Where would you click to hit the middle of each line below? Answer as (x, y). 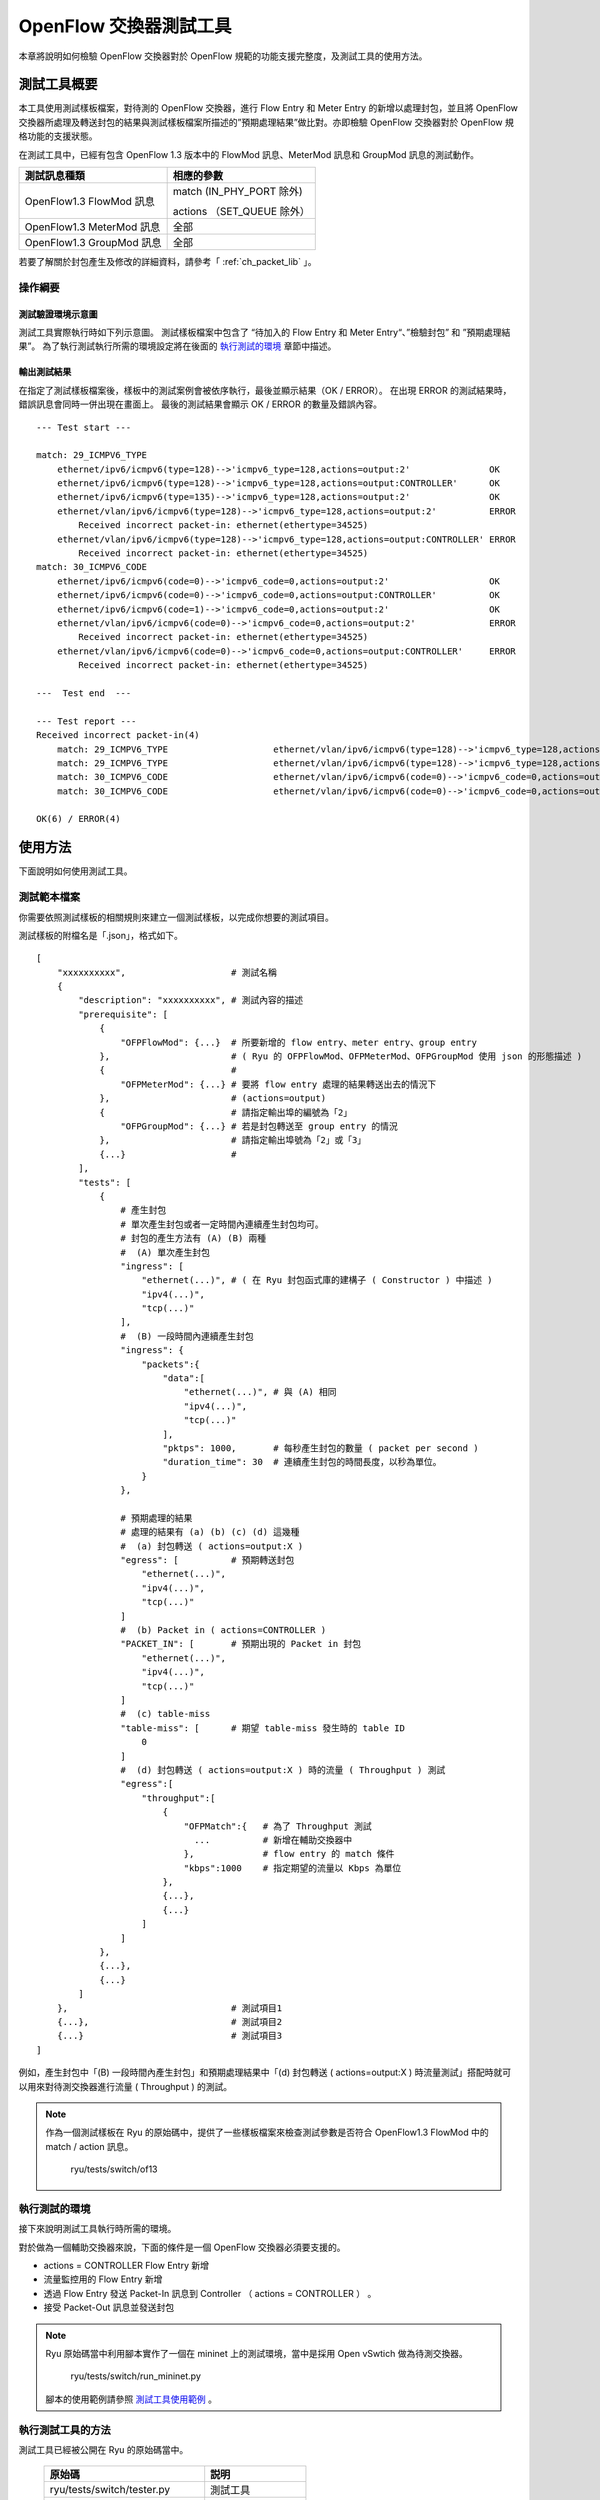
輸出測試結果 (45, 372)
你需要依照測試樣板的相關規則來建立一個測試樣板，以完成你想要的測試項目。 (176, 917)
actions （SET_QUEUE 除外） (241, 212)
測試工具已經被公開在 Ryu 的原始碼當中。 (103, 2449)
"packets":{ (170, 1364)
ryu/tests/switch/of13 (114, 2169)
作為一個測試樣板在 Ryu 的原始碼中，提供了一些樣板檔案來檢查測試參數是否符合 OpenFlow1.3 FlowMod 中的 (267, 2132)
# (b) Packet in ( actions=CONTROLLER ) (223, 1630)
